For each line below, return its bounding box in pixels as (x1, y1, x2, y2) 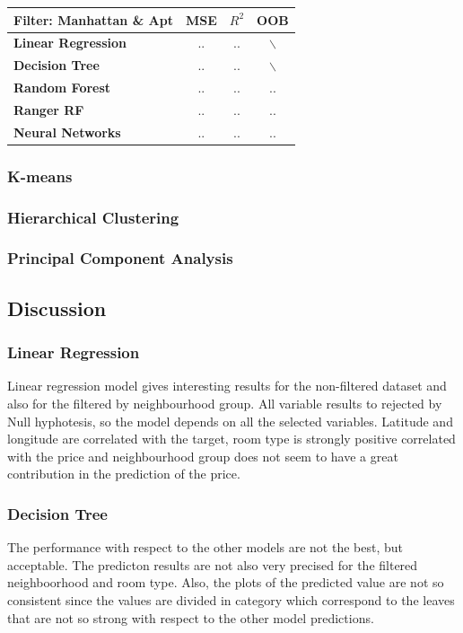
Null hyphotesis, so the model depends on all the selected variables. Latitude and (7, 411, 453, 430)
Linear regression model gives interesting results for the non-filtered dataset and (7, 376, 447, 395)
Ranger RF (13, 100, 84, 119)
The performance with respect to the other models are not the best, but (7, 538, 404, 557)
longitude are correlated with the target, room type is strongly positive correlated (7, 429, 456, 448)
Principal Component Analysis (7, 247, 233, 269)
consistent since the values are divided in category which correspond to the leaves (7, 590, 455, 609)
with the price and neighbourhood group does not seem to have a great (7, 446, 398, 465)
